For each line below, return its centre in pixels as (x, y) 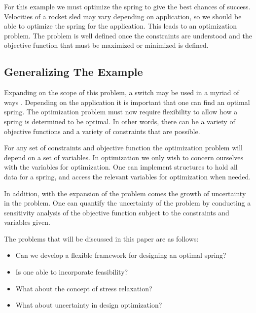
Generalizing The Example (73, 72)
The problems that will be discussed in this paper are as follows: (101, 238)
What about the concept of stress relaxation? (84, 288)
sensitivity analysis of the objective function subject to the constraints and (117, 212)
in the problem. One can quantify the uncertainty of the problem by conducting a (128, 203)
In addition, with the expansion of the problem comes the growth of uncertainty (125, 193)
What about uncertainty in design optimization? (89, 305)
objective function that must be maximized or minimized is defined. (106, 45)
